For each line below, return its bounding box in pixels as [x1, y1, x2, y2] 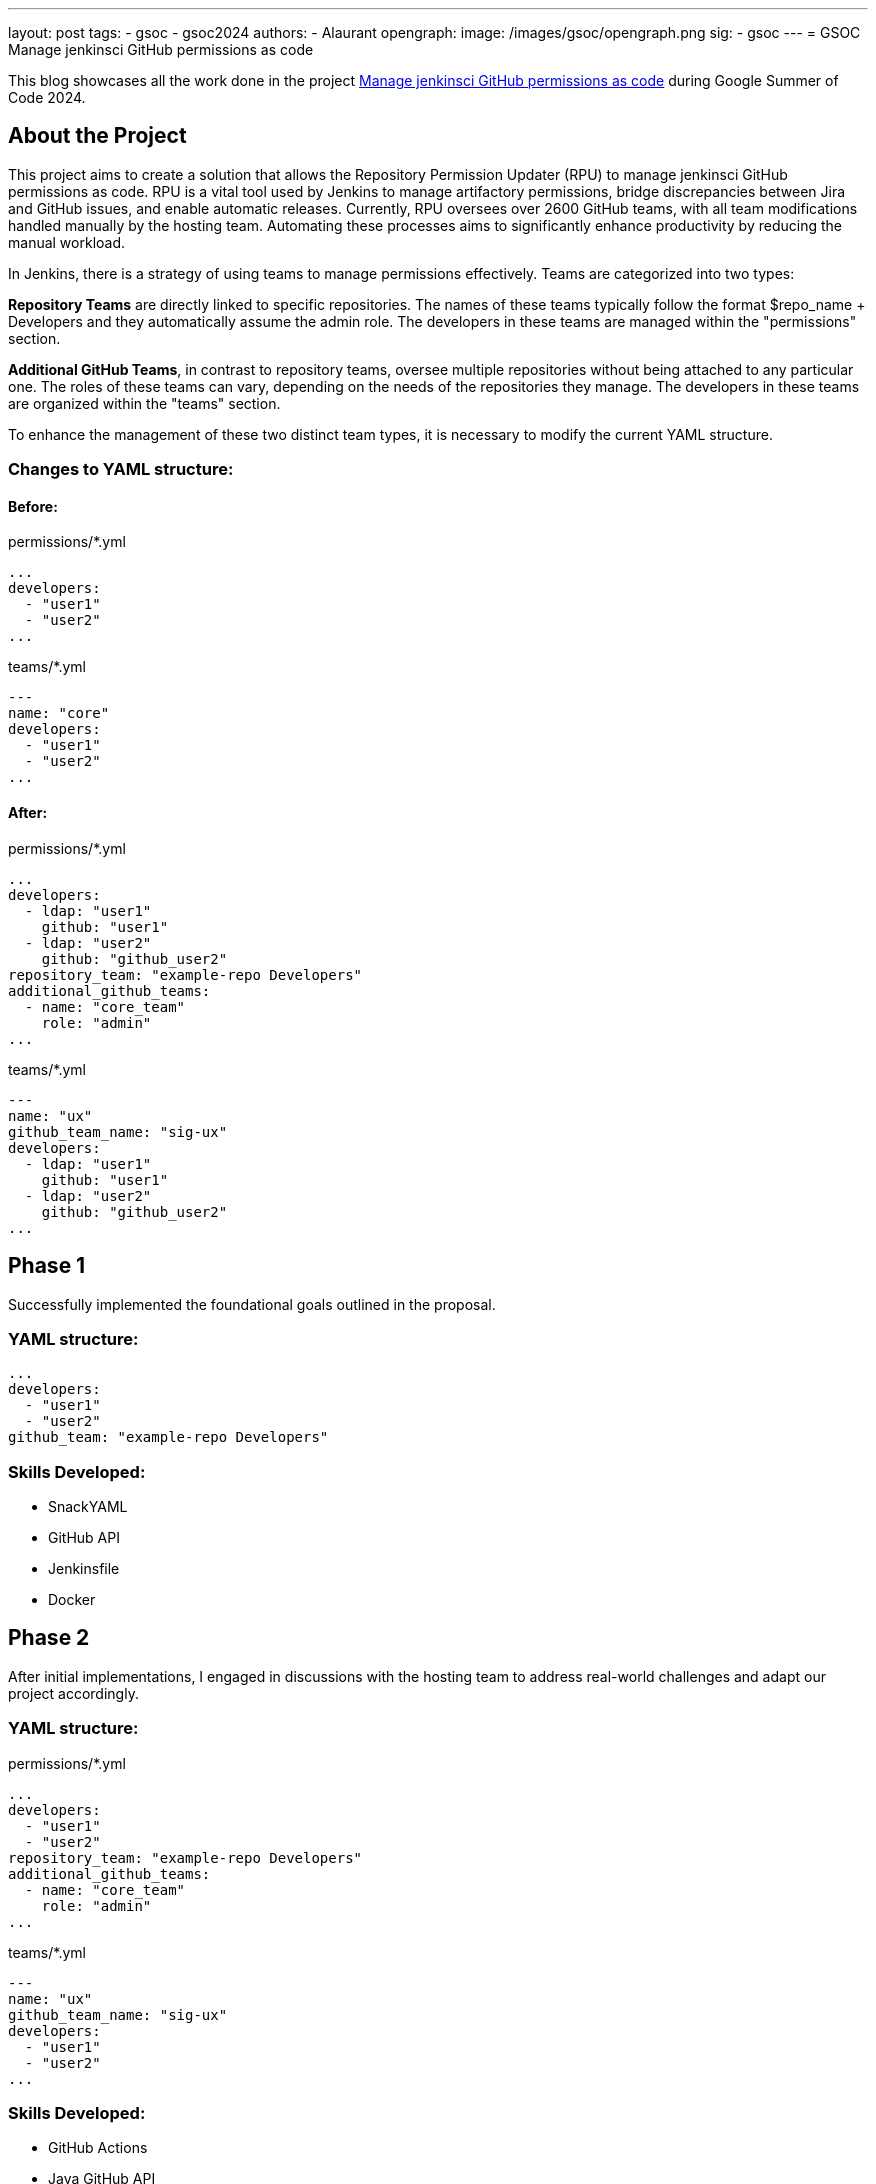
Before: [8, 497, 58, 515]
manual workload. [8, 233, 126, 251]
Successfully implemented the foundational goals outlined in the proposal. [8, 1295, 496, 1313]
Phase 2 [8, 1625, 90, 1651]
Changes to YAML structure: [8, 459, 234, 480]
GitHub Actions [48, 2139, 148, 2157]
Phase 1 [8, 1253, 86, 1279]
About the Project [8, 123, 187, 149]
